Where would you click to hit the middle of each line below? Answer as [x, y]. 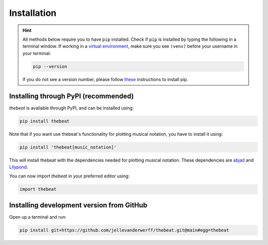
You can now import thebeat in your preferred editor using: [69, 176]
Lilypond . [19, 167]
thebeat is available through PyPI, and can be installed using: [71, 108]
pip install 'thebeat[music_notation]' [68, 147]
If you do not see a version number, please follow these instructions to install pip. [105, 79]
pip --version [50, 66]
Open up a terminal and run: [38, 217]
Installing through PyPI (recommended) [71, 96]
